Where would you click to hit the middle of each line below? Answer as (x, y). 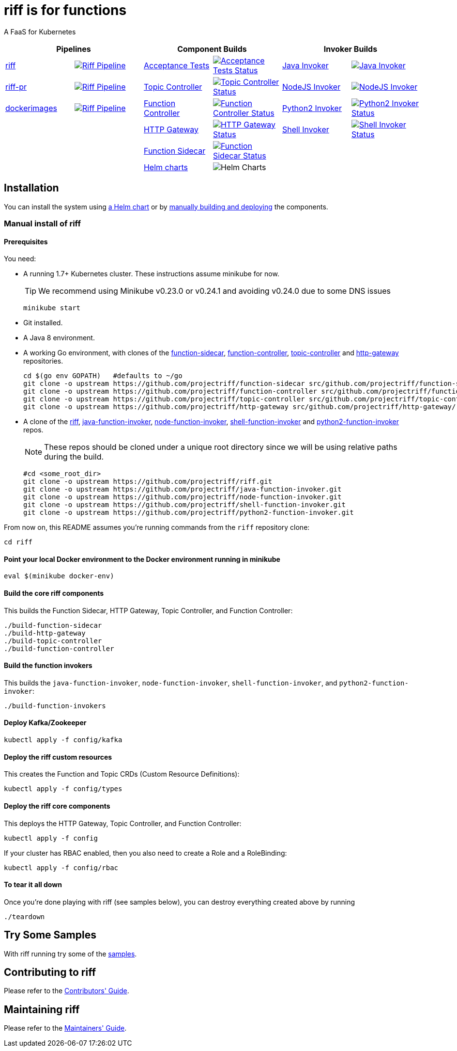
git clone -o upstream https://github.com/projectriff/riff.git (148, 482)
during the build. (74, 457)
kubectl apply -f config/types (63, 789)
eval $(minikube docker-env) (59, 576)
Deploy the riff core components (57, 806)
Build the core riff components (54, 593)
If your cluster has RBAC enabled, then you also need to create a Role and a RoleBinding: (145, 853)
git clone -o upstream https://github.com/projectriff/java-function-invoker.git (183, 489)
